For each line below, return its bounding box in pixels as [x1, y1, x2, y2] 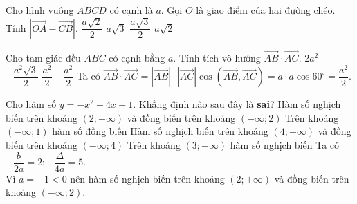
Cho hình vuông [6, 3, 74, 17]
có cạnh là [109, 3, 153, 17]
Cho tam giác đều [6, 50, 81, 65]
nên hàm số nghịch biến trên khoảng [70, 171, 225, 185]
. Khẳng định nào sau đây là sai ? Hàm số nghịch [133, 97, 341, 111]
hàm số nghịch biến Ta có [230, 137, 340, 151]
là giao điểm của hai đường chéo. [196, 3, 336, 17]
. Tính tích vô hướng [173, 50, 261, 65]
